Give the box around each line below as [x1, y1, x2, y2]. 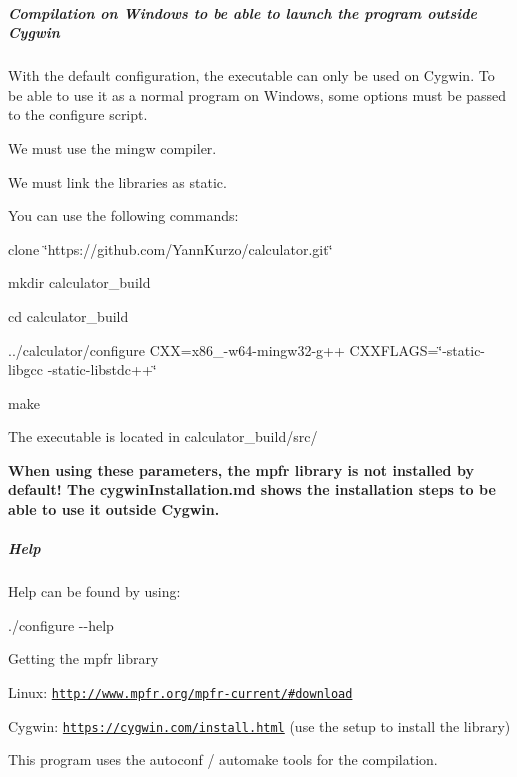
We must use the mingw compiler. [8, 137, 217, 158]
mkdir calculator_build [8, 272, 151, 293]
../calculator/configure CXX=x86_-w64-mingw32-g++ [8, 339, 345, 360]
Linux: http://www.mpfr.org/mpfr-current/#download [8, 682, 353, 702]
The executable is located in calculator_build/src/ [8, 426, 318, 447]
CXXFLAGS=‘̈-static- [349, 339, 486, 360]
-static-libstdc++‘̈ [47, 359, 157, 380]
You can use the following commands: [8, 205, 239, 226]
